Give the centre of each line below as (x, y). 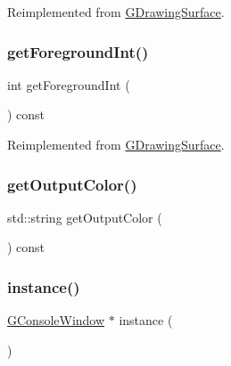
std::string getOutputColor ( (85, 217)
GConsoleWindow (56, 320)
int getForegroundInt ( (69, 84)
